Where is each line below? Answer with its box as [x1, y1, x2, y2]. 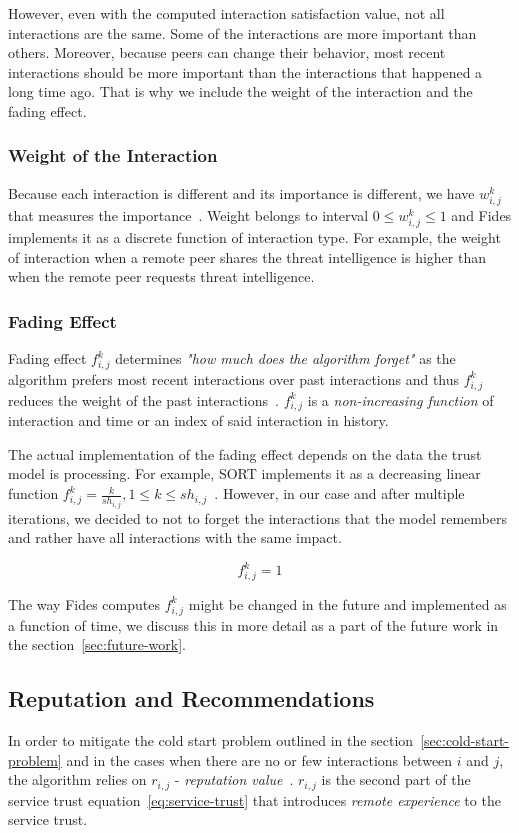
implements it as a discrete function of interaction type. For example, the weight [8, 227, 501, 248]
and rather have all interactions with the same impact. [8, 527, 342, 548]
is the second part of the [321, 769, 471, 790]
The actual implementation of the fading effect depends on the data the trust [8, 443, 482, 464]
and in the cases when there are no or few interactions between [66, 749, 453, 770]
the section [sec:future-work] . [8, 634, 186, 655]
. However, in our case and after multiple [214, 483, 465, 504]
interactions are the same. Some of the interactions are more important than [8, 22, 477, 43]
